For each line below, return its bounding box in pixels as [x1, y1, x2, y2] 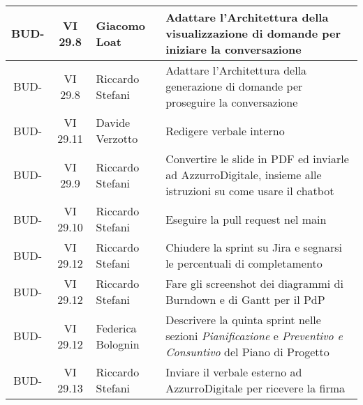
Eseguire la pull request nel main [165, 211, 327, 227]
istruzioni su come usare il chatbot [165, 183, 334, 199]
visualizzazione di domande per [165, 25, 341, 41]
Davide [96, 114, 131, 130]
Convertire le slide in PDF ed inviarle [165, 151, 349, 167]
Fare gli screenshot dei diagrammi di [165, 275, 343, 291]
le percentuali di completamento [165, 255, 323, 271]
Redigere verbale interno [165, 122, 285, 139]
